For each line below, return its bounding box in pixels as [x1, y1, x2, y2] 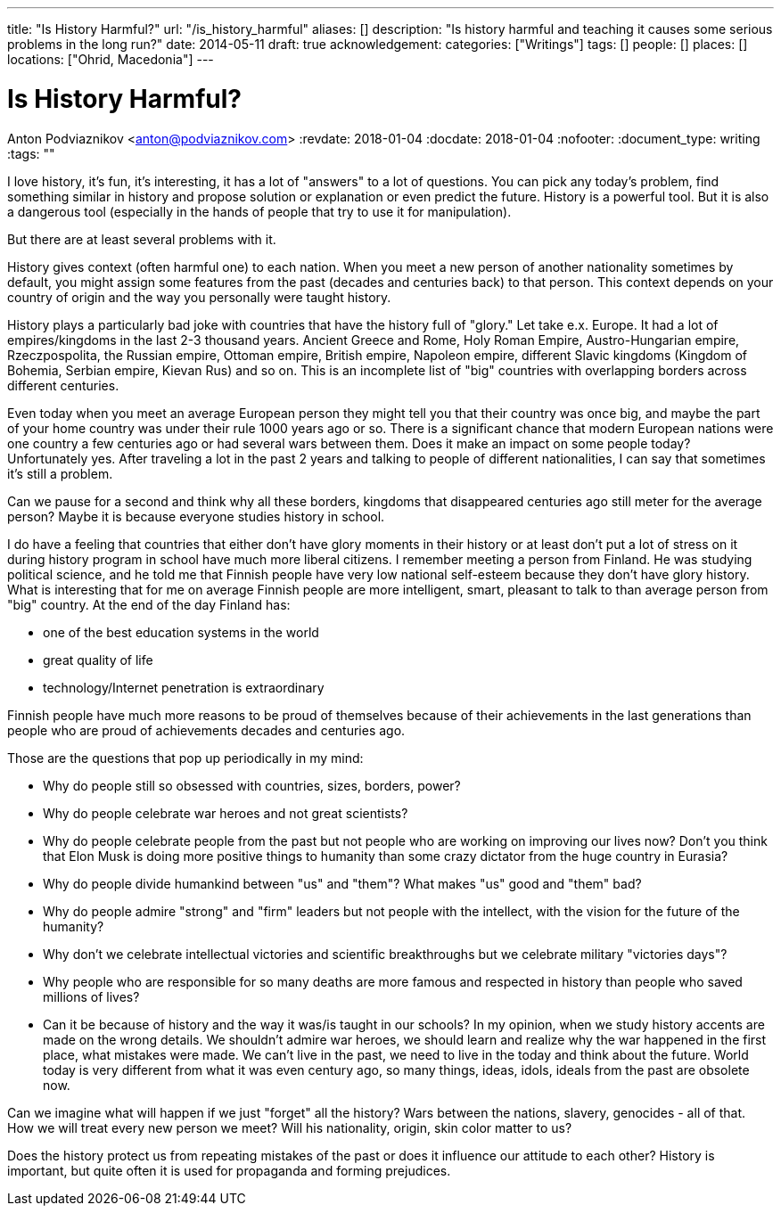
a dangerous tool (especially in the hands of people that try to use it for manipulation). [7, 203, 512, 219]
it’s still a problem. [7, 465, 113, 481]
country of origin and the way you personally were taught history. [7, 289, 391, 305]
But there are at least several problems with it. [7, 231, 276, 247]
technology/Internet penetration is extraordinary [43, 679, 325, 695]
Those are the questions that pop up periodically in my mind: [7, 750, 364, 766]
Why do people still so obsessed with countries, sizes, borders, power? [43, 777, 461, 793]
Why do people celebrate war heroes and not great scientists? [43, 805, 408, 821]
